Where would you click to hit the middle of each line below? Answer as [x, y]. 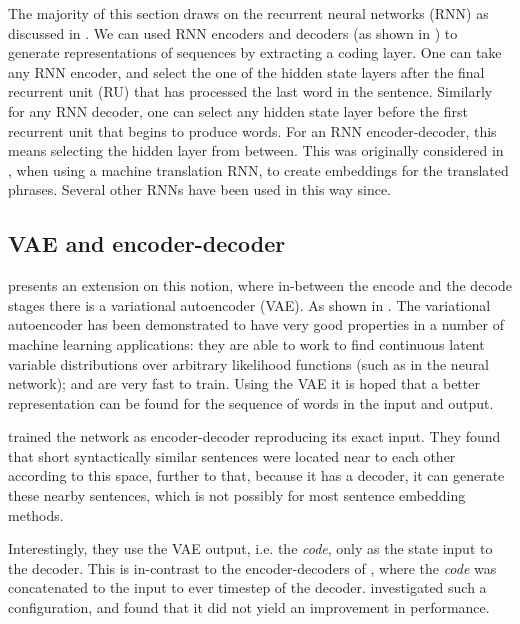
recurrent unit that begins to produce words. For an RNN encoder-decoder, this [252, 130]
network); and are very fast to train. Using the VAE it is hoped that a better [244, 383]
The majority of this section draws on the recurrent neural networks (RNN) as [248, 13]
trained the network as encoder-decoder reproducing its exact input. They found [254, 436]
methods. [36, 514]
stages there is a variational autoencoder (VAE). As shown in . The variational [249, 304]
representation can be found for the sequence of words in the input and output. [251, 402]
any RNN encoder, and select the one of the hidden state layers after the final [246, 71]
